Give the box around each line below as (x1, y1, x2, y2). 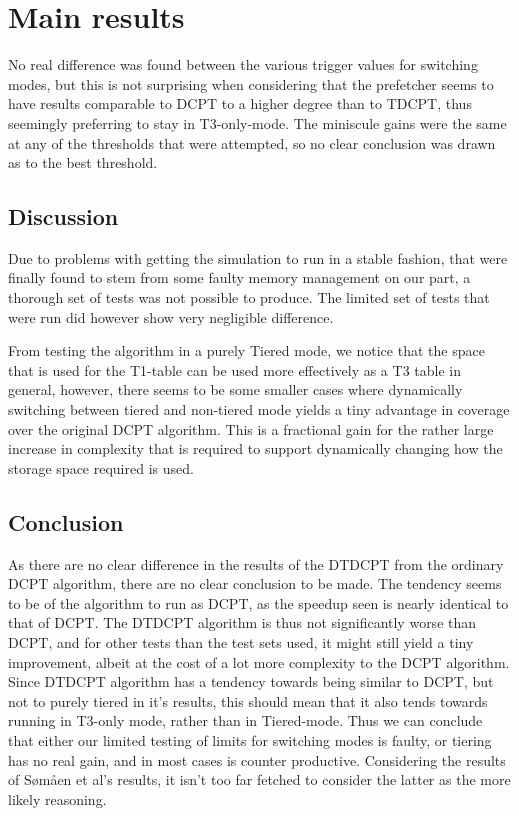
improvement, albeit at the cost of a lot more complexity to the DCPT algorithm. (8, 651, 510, 672)
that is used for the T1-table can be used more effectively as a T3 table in (8, 359, 461, 380)
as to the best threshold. (8, 152, 158, 173)
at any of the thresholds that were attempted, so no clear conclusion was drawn (8, 132, 496, 153)
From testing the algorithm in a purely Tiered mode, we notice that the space (8, 340, 485, 361)
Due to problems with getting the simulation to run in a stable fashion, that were (8, 247, 508, 268)
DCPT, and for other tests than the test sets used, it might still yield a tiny (8, 632, 474, 652)
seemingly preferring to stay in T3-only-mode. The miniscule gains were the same (8, 112, 507, 133)
